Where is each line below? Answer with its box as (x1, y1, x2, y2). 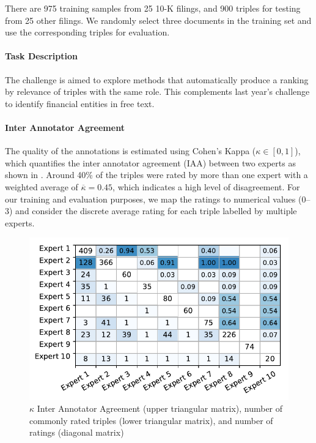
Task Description (5, 50, 78, 62)
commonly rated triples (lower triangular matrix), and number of (29, 414, 273, 426)
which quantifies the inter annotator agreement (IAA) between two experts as (5, 156, 296, 169)
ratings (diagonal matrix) (29, 426, 124, 439)
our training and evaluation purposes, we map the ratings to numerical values (5, 192, 296, 205)
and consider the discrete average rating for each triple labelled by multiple (15, 204, 297, 217)
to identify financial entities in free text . (5, 97, 155, 110)
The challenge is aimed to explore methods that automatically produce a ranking (5, 73, 309, 86)
